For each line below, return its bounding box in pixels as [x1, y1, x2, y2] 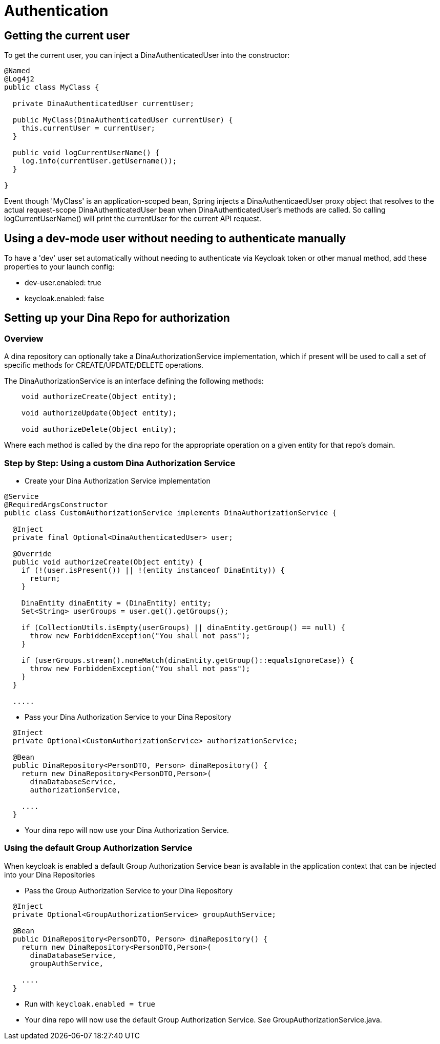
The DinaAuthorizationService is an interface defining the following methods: [4, 377, 264, 386]
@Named [4, 67, 30, 75]
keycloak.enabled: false [25, 294, 104, 303]
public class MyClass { [4, 83, 99, 92]
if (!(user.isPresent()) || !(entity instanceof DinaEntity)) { [21, 566, 285, 574]
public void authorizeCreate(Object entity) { [12, 557, 203, 566]
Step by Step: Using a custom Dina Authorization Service [4, 457, 236, 468]
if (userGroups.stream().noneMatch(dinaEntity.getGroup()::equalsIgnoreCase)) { [21, 656, 354, 664]
